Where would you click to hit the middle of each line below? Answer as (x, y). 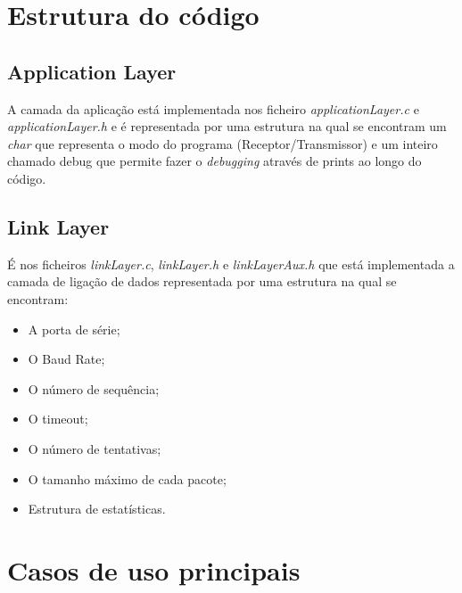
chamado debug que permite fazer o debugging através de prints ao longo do (214, 161)
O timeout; (58, 419)
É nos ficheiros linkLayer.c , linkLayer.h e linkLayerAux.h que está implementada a (231, 264)
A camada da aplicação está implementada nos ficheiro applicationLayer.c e (213, 108)
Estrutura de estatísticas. (97, 509)
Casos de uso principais (154, 569)
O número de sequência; (94, 388)
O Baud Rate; (66, 359)
